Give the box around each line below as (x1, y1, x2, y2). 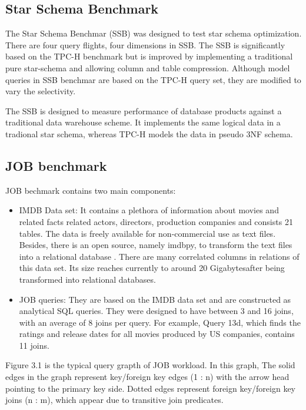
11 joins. (19, 339, 49, 351)
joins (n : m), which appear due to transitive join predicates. (5, 394, 224, 406)
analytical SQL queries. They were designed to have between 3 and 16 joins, (19, 305, 294, 317)
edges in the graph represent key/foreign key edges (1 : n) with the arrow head (5, 371, 290, 383)
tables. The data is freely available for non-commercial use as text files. (19, 227, 276, 239)
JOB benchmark (5, 156, 107, 174)
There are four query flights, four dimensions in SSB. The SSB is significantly (5, 38, 285, 51)
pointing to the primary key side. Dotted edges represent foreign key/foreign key (5, 382, 295, 394)
